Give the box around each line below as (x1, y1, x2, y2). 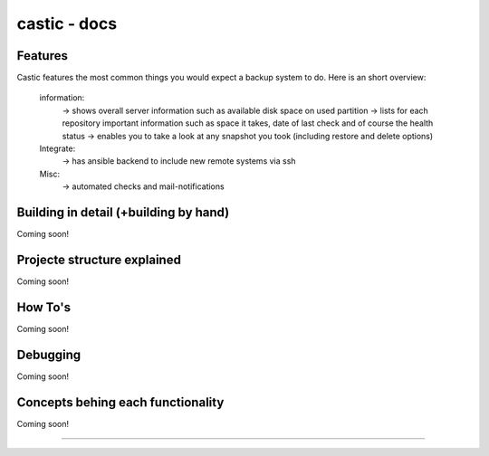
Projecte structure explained (16, 252, 181, 267)
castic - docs (16, 14, 118, 33)
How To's (16, 299, 72, 315)
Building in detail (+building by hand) (16, 204, 230, 220)
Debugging (16, 347, 81, 362)
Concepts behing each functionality (16, 394, 225, 410)
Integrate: (39, 143, 76, 154)
